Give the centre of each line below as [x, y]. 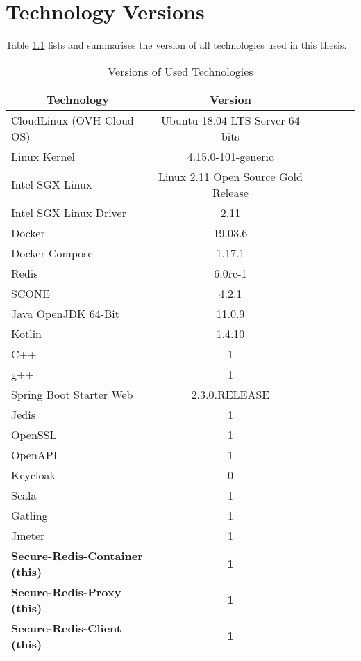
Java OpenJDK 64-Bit [66, 313]
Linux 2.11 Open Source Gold [230, 176]
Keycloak [34, 475]
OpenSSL [34, 434]
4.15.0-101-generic [230, 156]
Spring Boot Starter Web [72, 394]
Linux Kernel [43, 156]
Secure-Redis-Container [77, 555]
